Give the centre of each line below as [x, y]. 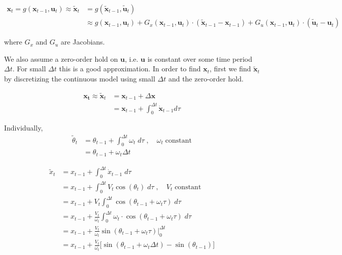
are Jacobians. [83, 42]
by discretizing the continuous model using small [80, 78]
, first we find [230, 69]
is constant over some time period [200, 58]
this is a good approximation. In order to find [130, 69]
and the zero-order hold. [206, 78]
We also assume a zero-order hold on [61, 58]
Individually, [24, 128]
